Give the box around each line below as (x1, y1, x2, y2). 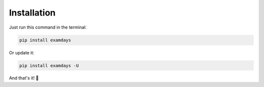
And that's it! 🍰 (9, 75, 39, 81)
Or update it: (9, 50, 34, 55)
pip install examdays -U (19, 63, 79, 68)
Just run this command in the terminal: (9, 24, 87, 30)
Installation (9, 7, 56, 18)
